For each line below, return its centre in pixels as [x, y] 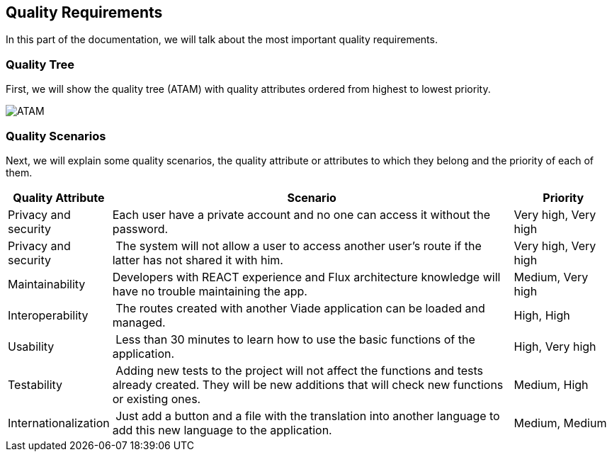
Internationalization [59, 423]
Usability [31, 346]
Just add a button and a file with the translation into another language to [308, 416]
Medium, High [551, 384]
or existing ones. [157, 399]
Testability [35, 384]
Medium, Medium [560, 423]
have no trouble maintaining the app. [210, 291]
